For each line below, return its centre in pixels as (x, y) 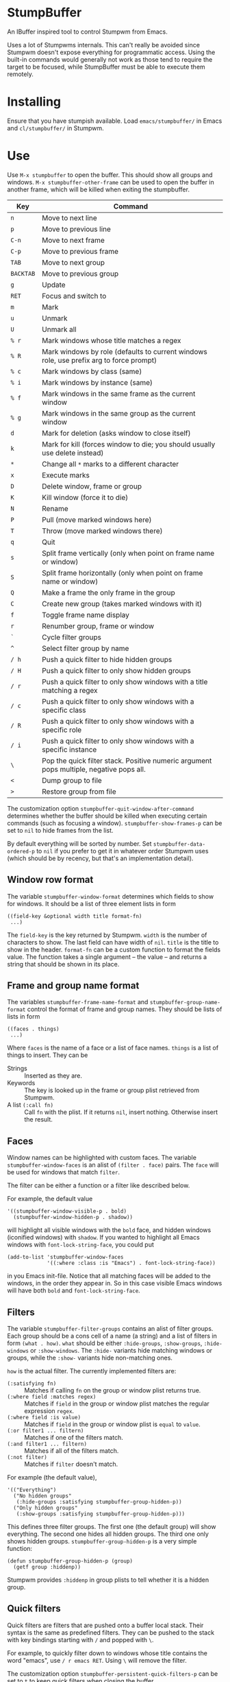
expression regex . (49, 1411)
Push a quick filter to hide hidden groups (107, 659)
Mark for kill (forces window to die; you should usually (129, 444)
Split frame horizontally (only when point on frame (123, 573)
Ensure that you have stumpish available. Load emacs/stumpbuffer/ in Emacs (115, 121)
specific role (62, 730)
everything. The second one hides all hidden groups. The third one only (108, 1534)
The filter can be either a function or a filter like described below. (99, 1185)
